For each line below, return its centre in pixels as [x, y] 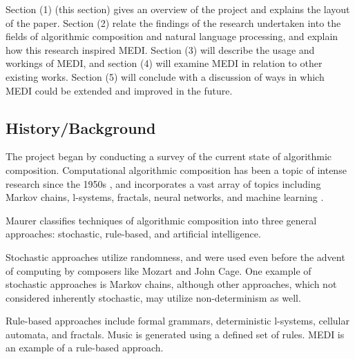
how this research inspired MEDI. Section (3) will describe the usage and [160, 49]
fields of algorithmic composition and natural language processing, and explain [172, 36]
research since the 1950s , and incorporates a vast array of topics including [163, 183]
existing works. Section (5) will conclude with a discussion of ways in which [165, 76]
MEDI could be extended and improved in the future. [119, 90]
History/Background [81, 127]
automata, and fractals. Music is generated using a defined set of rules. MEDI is [175, 334]
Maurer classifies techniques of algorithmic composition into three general [161, 220]
